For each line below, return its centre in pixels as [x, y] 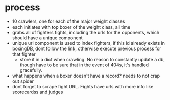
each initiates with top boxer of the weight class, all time [71, 27]
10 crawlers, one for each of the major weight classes [68, 21]
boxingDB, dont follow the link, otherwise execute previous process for [87, 48]
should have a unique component [47, 38]
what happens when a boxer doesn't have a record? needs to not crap [86, 76]
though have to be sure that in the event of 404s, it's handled [84, 65]
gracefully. [31, 70]
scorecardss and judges [38, 92]
